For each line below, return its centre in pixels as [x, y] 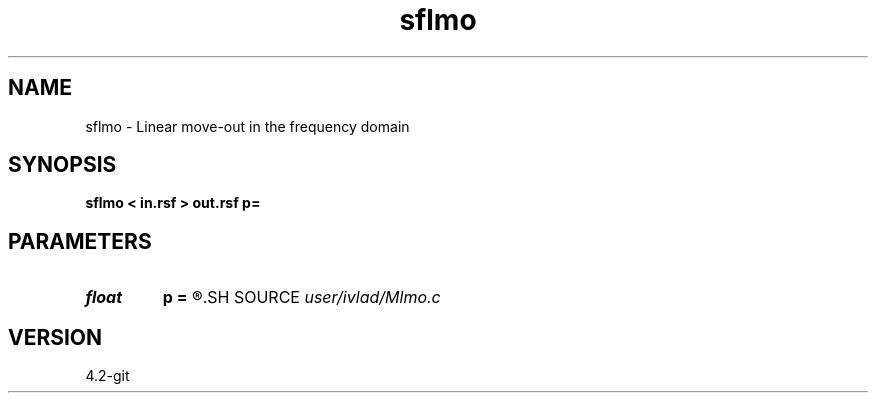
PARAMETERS [80, 241]
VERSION [55, 337]
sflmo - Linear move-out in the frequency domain [247, 126]
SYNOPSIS [62, 165]
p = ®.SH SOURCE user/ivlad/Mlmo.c [301, 297]
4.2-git [107, 376]
